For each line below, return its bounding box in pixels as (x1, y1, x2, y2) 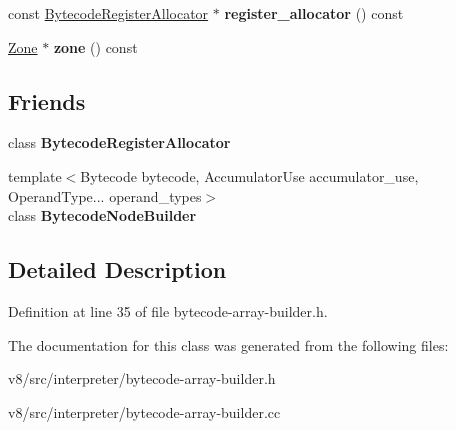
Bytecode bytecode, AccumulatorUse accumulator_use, (80, 165, 419, 186)
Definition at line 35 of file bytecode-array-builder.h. (8, 300, 328, 321)
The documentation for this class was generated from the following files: (8, 334, 449, 355)
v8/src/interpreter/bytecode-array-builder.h (8, 368, 276, 389)
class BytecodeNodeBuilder (8, 205, 197, 226)
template (8, 165, 62, 186)
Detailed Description (8, 254, 227, 285)
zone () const (53, 36, 138, 57)
